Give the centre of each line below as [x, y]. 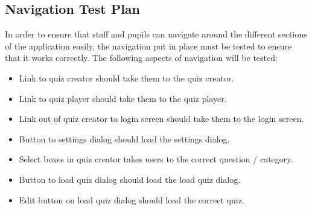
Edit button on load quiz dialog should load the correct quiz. [132, 199]
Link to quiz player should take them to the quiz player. [123, 98]
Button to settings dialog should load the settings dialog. [124, 138]
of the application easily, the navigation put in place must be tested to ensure [148, 46]
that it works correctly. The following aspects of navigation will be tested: [141, 58]
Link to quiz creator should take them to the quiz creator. [126, 78]
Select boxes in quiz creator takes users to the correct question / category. [156, 159]
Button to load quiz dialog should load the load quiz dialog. [130, 179]
